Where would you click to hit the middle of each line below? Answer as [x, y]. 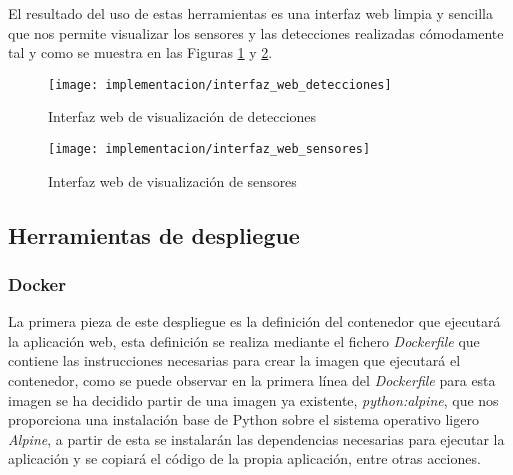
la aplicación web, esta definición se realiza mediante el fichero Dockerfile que [244, 340]
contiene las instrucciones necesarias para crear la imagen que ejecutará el [234, 360]
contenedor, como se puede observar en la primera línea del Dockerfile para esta [252, 380]
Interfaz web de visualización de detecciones [182, 116]
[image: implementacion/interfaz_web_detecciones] [220, 84]
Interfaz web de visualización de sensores [172, 180]
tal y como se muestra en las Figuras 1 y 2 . [140, 52]
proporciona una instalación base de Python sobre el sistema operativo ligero [243, 419]
